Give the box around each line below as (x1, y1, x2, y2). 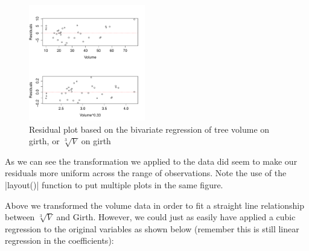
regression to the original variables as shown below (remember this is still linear (5, 222, 299, 235)
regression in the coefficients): (5, 234, 114, 247)
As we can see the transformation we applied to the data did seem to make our (5, 154, 298, 167)
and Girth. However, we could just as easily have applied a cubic (56, 211, 296, 223)
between (5, 211, 35, 223)
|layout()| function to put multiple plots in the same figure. (5, 178, 223, 191)
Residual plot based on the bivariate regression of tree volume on (29, 122, 270, 135)
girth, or (29, 135, 60, 147)
